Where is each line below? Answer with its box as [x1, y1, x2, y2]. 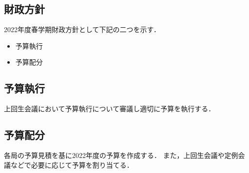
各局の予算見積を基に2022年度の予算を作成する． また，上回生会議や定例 [4, 150, 238, 160]
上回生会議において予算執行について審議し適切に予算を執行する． [4, 104, 215, 114]
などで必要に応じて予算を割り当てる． [10, 159, 134, 170]
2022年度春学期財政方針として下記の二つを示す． [4, 24, 161, 35]
